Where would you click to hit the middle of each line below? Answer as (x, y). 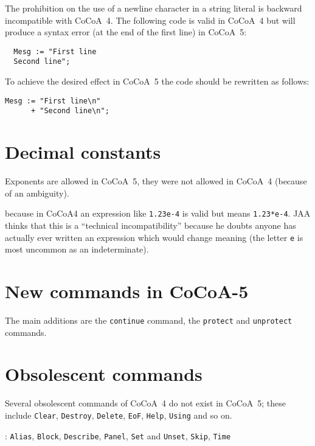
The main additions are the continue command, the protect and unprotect (149, 320)
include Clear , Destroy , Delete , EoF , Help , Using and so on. (119, 415)
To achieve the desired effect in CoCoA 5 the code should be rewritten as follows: (157, 81)
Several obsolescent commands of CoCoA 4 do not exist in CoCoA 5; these (145, 403)
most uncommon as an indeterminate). (77, 249)
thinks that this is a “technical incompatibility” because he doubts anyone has (151, 225)
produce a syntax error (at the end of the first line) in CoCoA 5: (126, 32)
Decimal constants (83, 152)
